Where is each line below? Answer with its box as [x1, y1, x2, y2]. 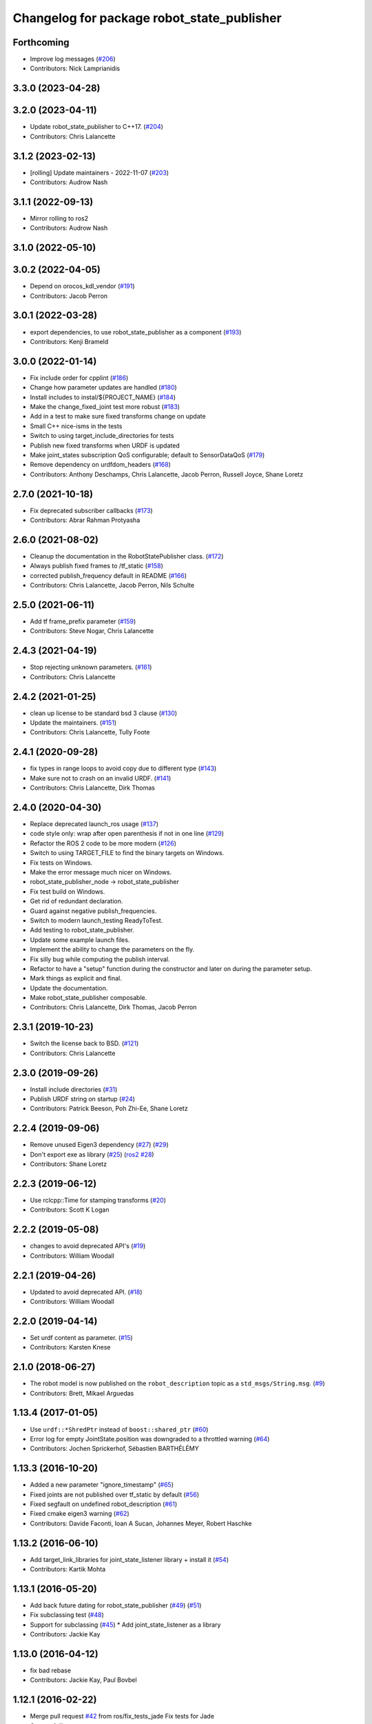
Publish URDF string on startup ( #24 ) [30, 1095, 136, 1103]
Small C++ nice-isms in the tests [30, 421, 123, 430]
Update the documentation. [30, 983, 108, 992]
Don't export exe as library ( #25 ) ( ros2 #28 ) [30, 1150, 154, 1159]
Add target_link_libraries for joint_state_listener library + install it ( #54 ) [30, 1555, 229, 1563]
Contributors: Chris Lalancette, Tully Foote [30, 728, 150, 736]
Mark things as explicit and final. [30, 974, 122, 983]
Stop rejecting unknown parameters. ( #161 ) [30, 663, 152, 672]
